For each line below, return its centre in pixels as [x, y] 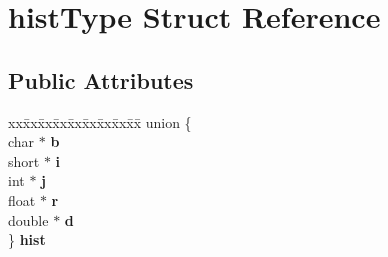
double [28, 219]
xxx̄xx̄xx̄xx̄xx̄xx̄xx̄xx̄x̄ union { [100, 121]
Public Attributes [101, 79]
